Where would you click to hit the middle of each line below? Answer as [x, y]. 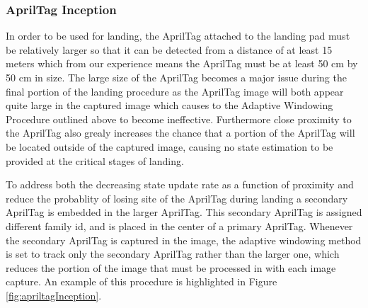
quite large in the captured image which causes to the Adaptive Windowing [169, 105]
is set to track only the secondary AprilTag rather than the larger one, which [173, 254]
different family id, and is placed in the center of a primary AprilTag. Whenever [179, 226]
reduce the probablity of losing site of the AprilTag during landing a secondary [177, 198]
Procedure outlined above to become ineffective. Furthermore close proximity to [179, 119]
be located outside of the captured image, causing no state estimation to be [169, 146]
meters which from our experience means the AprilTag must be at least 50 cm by [182, 63]
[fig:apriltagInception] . [54, 295]
